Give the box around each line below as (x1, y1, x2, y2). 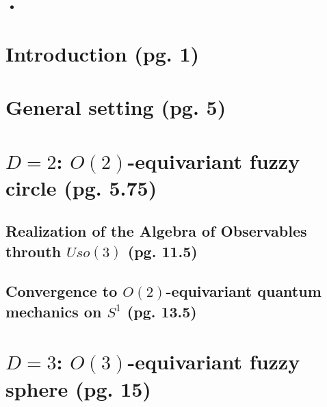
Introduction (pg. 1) (5, 39, 200, 67)
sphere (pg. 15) (5, 374, 151, 402)
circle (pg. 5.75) (5, 173, 157, 201)
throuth (5, 240, 62, 261)
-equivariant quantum (166, 280, 322, 302)
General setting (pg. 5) (5, 93, 226, 121)
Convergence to (5, 280, 118, 302)
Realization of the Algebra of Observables (5, 220, 307, 241)
